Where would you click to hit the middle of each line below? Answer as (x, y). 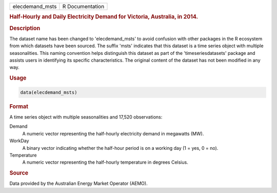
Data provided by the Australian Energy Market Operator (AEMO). (79, 184)
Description (25, 28)
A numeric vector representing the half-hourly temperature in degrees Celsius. (105, 162)
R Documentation (83, 6)
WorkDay (19, 141)
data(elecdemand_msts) (49, 92)
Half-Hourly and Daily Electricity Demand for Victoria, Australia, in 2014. (104, 17)
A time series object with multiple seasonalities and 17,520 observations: (86, 117)
